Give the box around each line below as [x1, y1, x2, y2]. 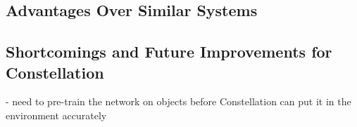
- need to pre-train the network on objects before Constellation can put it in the [6, 94, 351, 109]
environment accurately [6, 107, 107, 122]
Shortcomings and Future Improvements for [6, 41, 332, 62]
